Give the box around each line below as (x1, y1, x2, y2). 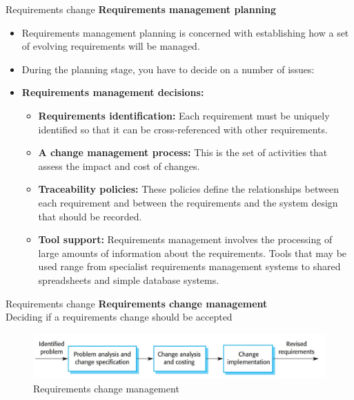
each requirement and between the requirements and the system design (38, 195, 338, 209)
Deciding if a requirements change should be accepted (6, 309, 233, 324)
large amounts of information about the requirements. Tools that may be (38, 245, 347, 260)
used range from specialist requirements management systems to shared (38, 259, 341, 274)
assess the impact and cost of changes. (38, 158, 200, 173)
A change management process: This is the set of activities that (38, 145, 328, 160)
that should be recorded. (38, 209, 142, 223)
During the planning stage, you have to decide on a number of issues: (21, 61, 315, 76)
